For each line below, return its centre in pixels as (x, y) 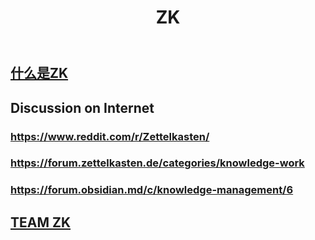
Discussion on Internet (82, 107)
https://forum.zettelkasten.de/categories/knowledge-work (157, 163)
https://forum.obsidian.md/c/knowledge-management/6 (152, 190)
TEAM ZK (41, 222)
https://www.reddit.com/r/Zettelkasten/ (110, 136)
